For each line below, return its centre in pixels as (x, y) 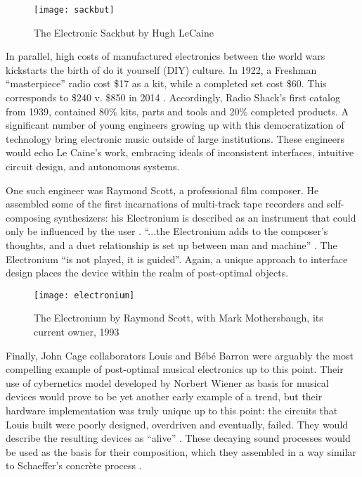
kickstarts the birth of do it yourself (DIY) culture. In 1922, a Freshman (161, 69)
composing (28, 217)
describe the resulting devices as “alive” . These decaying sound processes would (178, 438)
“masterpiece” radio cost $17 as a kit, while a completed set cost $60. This (166, 83)
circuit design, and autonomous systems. (93, 166)
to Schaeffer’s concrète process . (74, 465)
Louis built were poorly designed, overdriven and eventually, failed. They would (177, 424)
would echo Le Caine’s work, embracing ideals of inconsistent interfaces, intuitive (180, 152)
